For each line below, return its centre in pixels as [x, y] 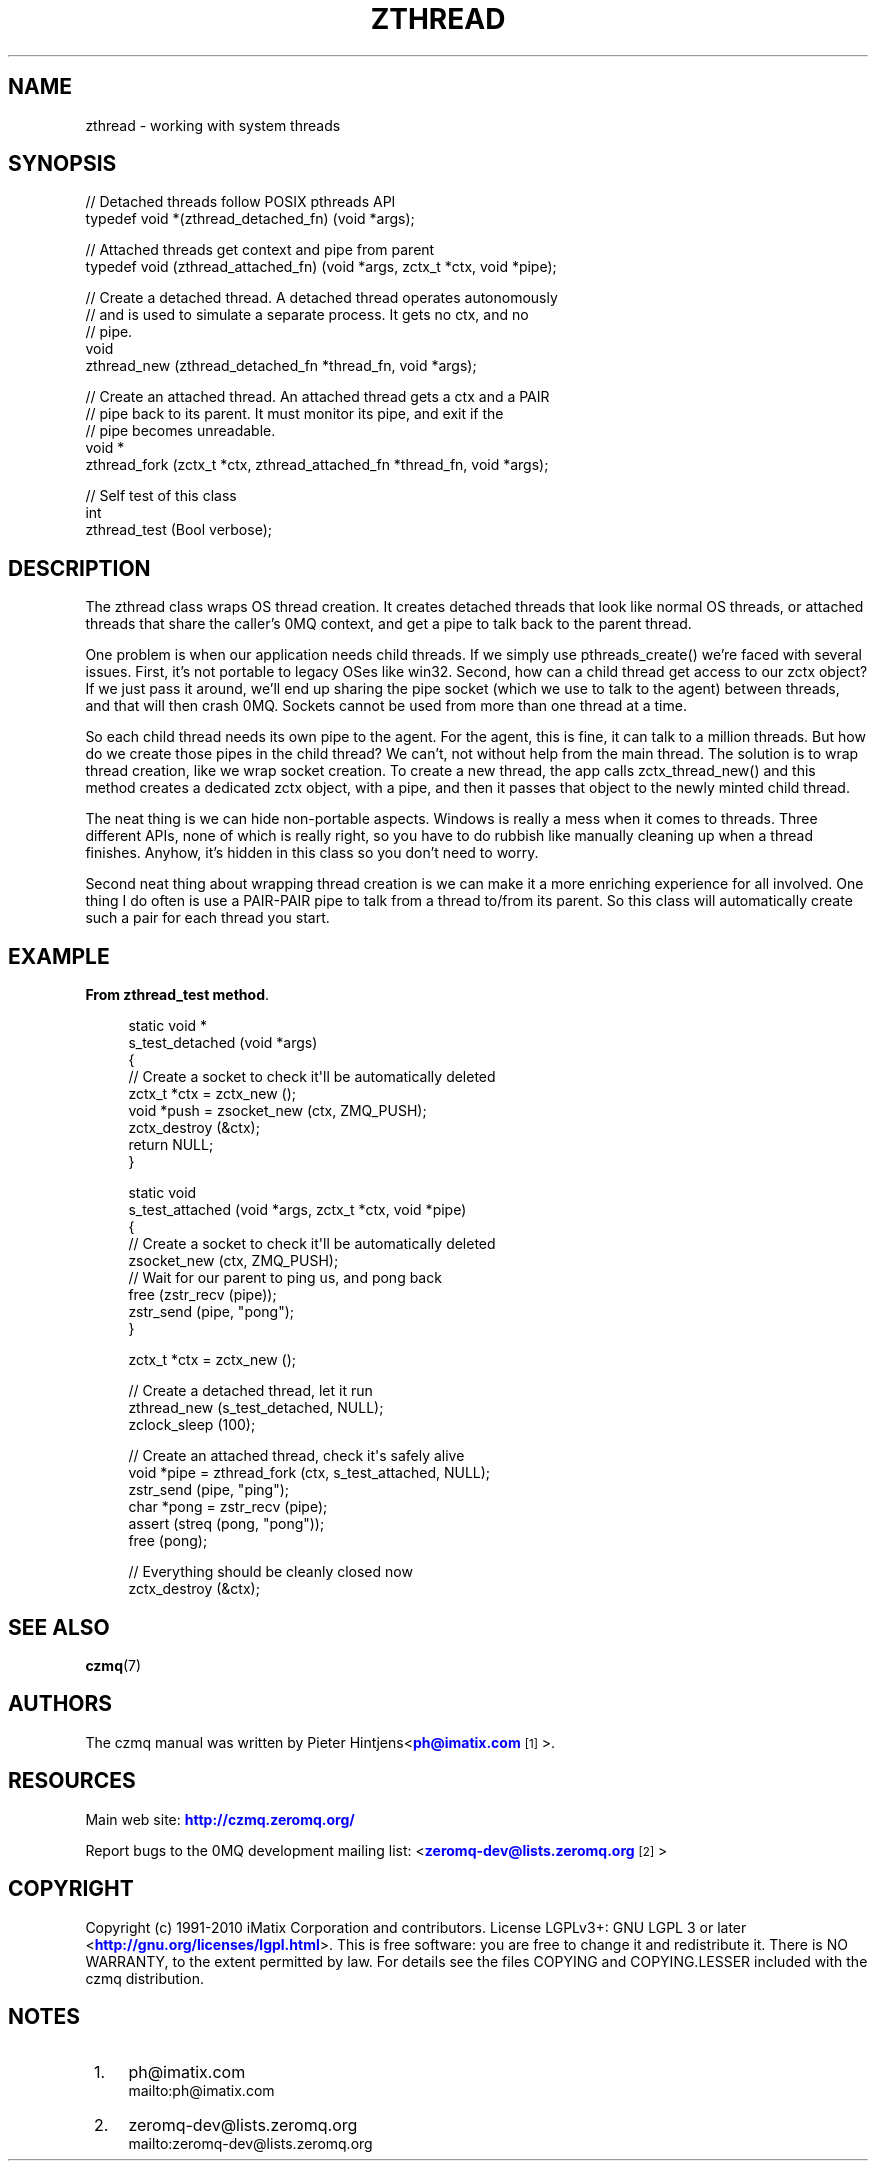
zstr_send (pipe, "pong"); [211, 1312]
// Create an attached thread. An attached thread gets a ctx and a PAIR [317, 397]
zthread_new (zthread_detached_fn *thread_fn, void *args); [281, 366]
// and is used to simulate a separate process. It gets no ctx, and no [307, 315]
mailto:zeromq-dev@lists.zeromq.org [250, 2144]
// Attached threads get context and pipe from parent [260, 250]
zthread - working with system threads [213, 125]
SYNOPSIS [62, 164]
